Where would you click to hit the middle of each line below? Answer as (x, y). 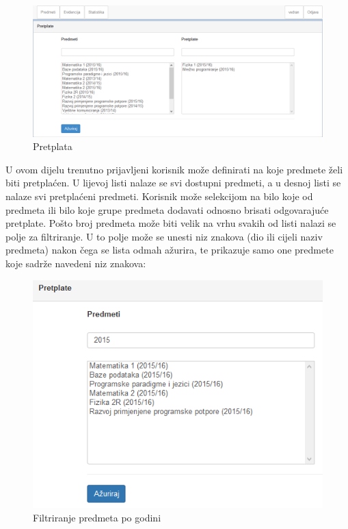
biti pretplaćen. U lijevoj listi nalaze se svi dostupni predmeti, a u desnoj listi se (173, 183)
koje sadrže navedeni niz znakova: (76, 263)
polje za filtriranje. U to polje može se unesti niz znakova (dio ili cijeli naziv (164, 236)
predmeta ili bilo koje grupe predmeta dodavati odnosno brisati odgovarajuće (167, 209)
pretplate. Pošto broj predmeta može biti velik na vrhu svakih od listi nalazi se (171, 223)
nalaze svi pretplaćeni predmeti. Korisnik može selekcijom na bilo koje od (159, 196)
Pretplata (53, 146)
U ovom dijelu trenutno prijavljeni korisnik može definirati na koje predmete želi (174, 169)
